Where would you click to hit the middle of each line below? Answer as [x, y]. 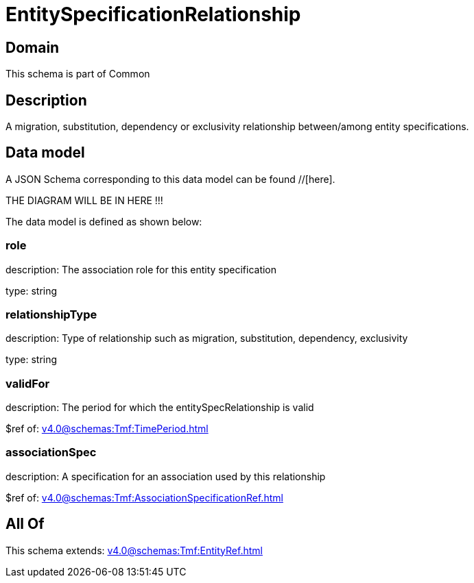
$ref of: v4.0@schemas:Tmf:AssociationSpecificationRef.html [144, 497]
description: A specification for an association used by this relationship [166, 476]
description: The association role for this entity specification [141, 269]
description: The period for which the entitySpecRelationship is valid [160, 408]
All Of [25, 524]
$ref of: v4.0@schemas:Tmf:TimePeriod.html [107, 429]
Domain [33, 47]
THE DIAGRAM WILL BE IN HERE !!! [84, 200]
